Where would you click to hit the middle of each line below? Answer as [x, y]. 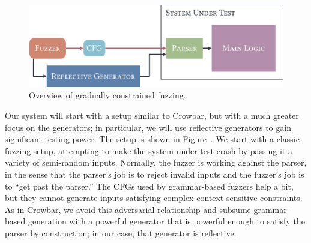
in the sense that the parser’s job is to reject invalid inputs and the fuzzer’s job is [155, 174]
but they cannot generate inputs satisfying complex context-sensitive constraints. [154, 198]
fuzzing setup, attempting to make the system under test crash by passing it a [149, 150]
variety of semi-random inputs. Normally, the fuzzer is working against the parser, [156, 162]
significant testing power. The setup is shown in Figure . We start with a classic [152, 139]
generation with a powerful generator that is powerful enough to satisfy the [166, 221]
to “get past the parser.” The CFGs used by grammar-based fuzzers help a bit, [149, 186]
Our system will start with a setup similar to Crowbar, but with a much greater [152, 115]
